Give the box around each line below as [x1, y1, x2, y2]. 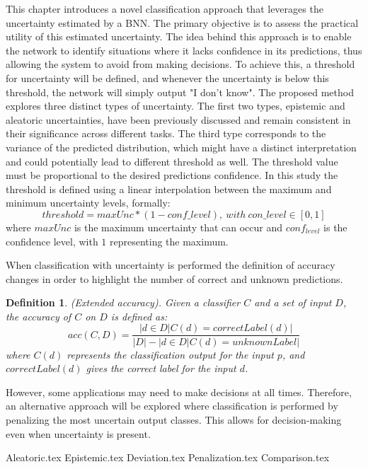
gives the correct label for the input [86, 361, 236, 376]
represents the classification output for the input [67, 347, 274, 361]
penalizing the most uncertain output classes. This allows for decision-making [6, 412, 342, 427]
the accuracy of [6, 308, 71, 323]
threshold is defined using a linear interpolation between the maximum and [6, 181, 332, 196]
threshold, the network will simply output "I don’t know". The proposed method [6, 84, 354, 99]
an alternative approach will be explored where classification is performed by [6, 398, 338, 413]
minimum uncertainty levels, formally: [6, 195, 171, 210]
